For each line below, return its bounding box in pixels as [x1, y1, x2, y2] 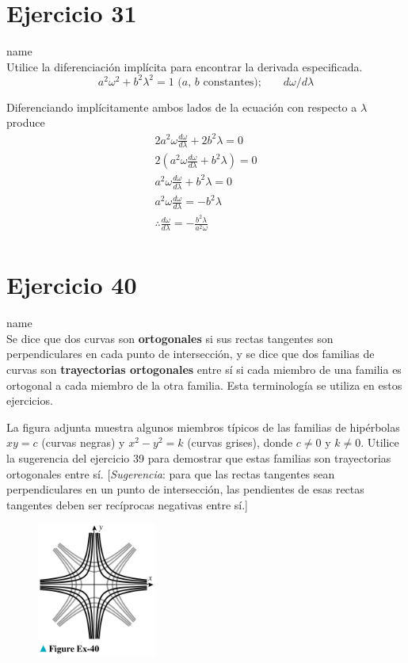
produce [6, 114, 45, 131]
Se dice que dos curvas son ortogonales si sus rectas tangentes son [6, 330, 334, 346]
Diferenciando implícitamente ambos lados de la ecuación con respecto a [6, 98, 357, 115]
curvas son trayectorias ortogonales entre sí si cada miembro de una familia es [6, 360, 402, 377]
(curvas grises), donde [187, 434, 293, 451]
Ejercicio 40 [6, 269, 137, 301]
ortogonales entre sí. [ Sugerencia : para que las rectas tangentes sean [6, 465, 335, 482]
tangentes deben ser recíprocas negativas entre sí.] [6, 496, 249, 512]
